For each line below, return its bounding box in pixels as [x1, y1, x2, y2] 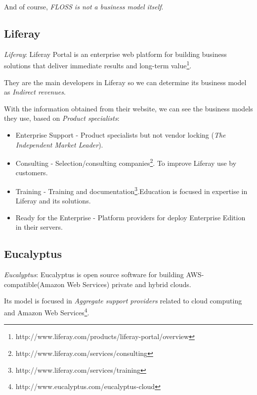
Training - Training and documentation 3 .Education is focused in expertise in [15, 185, 248, 196]
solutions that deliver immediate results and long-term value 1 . [4, 59, 192, 71]
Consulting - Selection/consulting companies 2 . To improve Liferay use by [15, 156, 237, 168]
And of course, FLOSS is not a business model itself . [4, 1, 164, 11]
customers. [15, 167, 48, 178]
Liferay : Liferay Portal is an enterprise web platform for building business [4, 49, 227, 59]
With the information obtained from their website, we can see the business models [4, 103, 253, 113]
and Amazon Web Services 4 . [4, 306, 89, 317]
